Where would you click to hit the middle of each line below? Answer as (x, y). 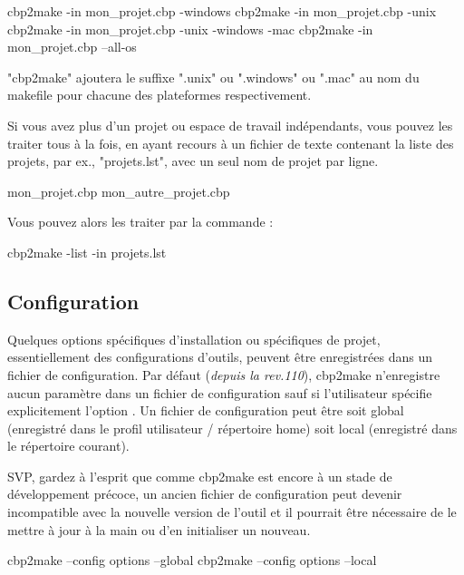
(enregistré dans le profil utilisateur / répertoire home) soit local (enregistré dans (232, 428)
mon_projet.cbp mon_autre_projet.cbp (119, 191)
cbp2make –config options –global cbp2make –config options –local (192, 560)
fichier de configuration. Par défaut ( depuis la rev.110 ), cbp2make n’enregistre (224, 374)
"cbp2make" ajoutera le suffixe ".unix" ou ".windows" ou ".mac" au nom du (213, 77)
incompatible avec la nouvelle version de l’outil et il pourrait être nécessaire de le (232, 512)
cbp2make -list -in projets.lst (87, 252)
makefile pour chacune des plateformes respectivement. (159, 95)
